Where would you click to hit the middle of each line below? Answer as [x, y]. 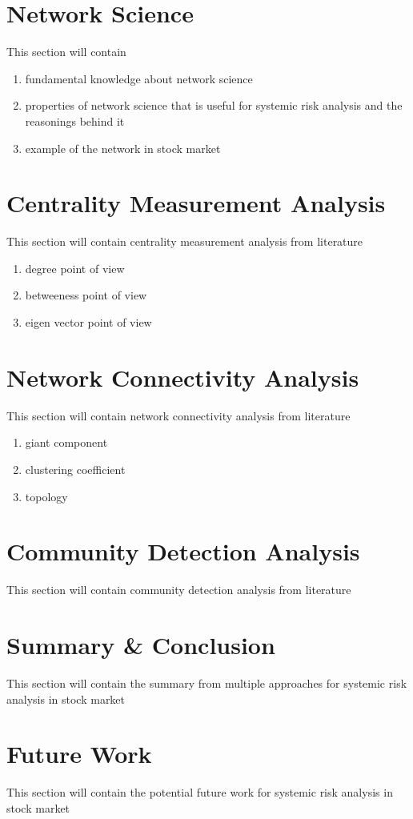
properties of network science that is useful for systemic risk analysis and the [214, 105]
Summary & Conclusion [141, 644]
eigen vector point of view [88, 322]
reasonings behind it [75, 120]
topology [46, 496]
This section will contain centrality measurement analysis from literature [185, 241]
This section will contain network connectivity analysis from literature [178, 415]
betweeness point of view [86, 295]
